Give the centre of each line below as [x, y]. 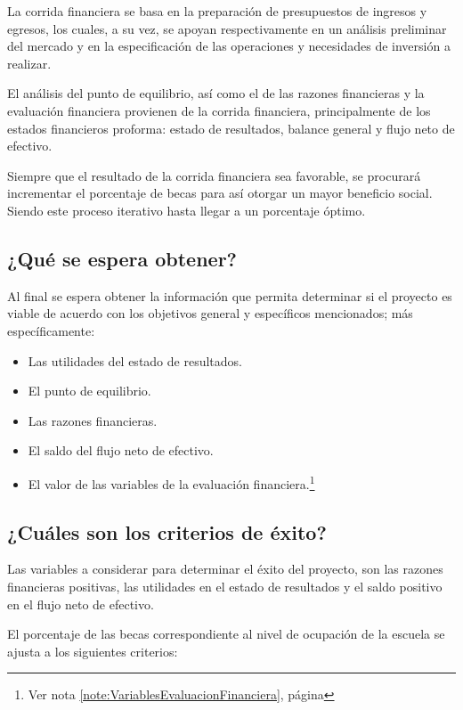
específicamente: [51, 330]
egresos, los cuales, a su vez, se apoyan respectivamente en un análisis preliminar [227, 28]
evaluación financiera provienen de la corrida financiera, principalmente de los [219, 110]
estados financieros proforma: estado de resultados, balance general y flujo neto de [231, 128]
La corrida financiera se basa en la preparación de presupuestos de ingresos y [217, 11]
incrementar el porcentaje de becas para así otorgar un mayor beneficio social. [220, 193]
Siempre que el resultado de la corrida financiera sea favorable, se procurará [214, 175]
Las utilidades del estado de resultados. [135, 360]
